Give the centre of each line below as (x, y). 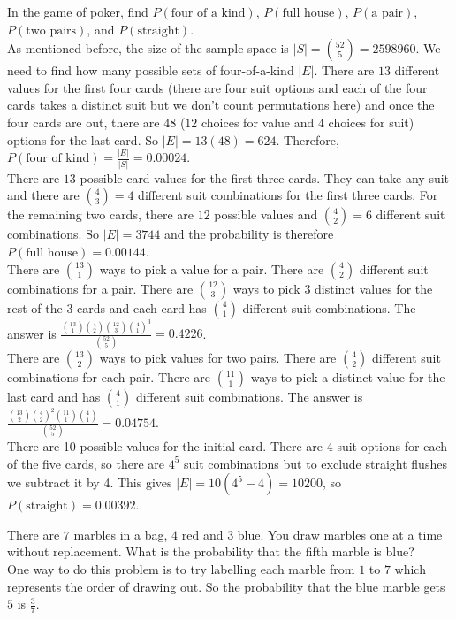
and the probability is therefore (249, 234)
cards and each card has (142, 307)
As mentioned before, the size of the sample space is (148, 48)
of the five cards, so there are (86, 463)
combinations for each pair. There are (109, 376)
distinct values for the (374, 288)
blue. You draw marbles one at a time (340, 534)
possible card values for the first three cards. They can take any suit (265, 177)
